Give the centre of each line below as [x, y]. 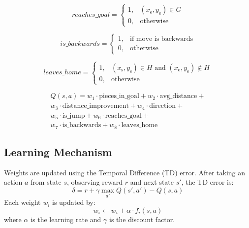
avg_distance [178, 96]
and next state [152, 182]
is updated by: [74, 202]
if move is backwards [162, 39]
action [13, 182]
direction [163, 106]
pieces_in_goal [119, 96]
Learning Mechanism [58, 152]
